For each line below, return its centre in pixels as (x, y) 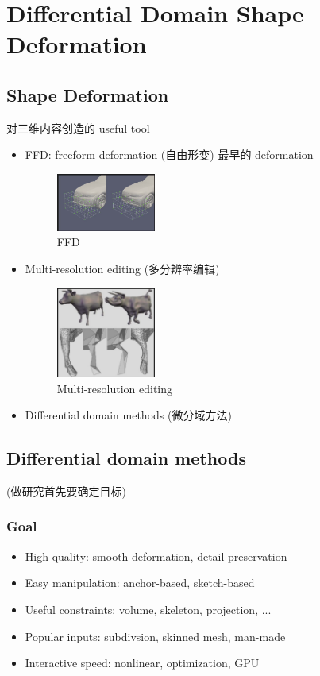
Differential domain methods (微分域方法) (128, 415)
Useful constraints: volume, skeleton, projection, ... (148, 609)
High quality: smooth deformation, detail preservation (156, 556)
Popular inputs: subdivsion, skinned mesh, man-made (155, 636)
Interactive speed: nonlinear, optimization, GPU (142, 663)
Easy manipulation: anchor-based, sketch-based (140, 583)
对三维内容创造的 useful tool (78, 127)
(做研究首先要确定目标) (66, 491)
